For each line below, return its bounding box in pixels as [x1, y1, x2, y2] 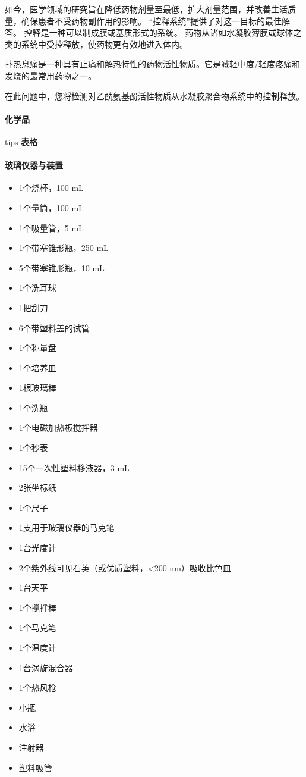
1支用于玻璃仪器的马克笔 [18, 521, 115, 534]
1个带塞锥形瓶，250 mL [18, 242, 109, 254]
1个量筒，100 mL [18, 201, 84, 214]
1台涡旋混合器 [18, 661, 73, 673]
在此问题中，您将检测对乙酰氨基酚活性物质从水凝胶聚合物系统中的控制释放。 [5, 89, 304, 102]
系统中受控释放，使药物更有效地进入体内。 [21, 37, 188, 50]
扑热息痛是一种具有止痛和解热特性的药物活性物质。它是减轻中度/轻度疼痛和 [5, 58, 300, 70]
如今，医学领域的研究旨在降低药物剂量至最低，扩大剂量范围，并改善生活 [5, 3, 288, 15]
